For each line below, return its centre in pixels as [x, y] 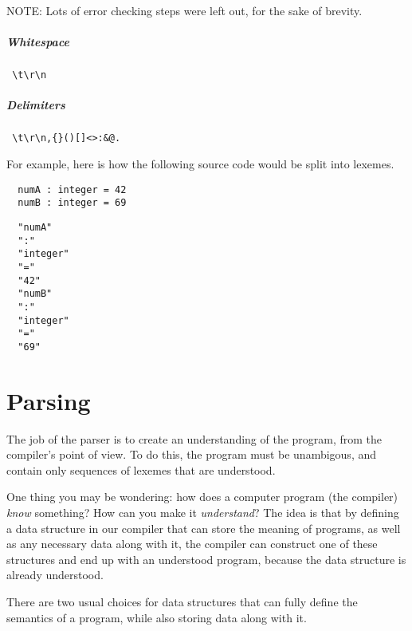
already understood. [55, 575]
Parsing [49, 400]
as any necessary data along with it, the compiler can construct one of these [192, 544]
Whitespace [38, 42]
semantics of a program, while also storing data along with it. [157, 617]
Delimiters [36, 105]
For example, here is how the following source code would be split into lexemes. [200, 164]
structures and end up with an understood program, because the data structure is [206, 559]
